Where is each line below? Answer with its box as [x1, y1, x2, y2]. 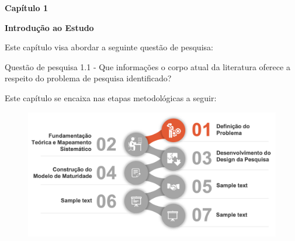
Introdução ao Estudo [5, 21, 94, 33]
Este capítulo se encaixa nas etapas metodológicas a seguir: [5, 91, 217, 104]
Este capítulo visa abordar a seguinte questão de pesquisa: [5, 41, 213, 53]
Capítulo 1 [5, 2, 48, 13]
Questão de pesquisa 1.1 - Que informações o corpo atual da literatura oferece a [5, 60, 290, 73]
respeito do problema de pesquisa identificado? [5, 72, 172, 84]
